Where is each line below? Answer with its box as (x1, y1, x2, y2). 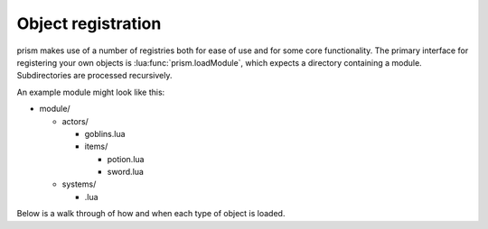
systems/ (61, 179, 97, 189)
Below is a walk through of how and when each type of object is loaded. (16, 208, 286, 219)
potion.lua (107, 153, 145, 164)
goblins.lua (84, 128, 126, 139)
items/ (84, 141, 108, 152)
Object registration (16, 14, 162, 33)
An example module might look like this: (16, 87, 165, 97)
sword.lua (107, 167, 145, 178)
